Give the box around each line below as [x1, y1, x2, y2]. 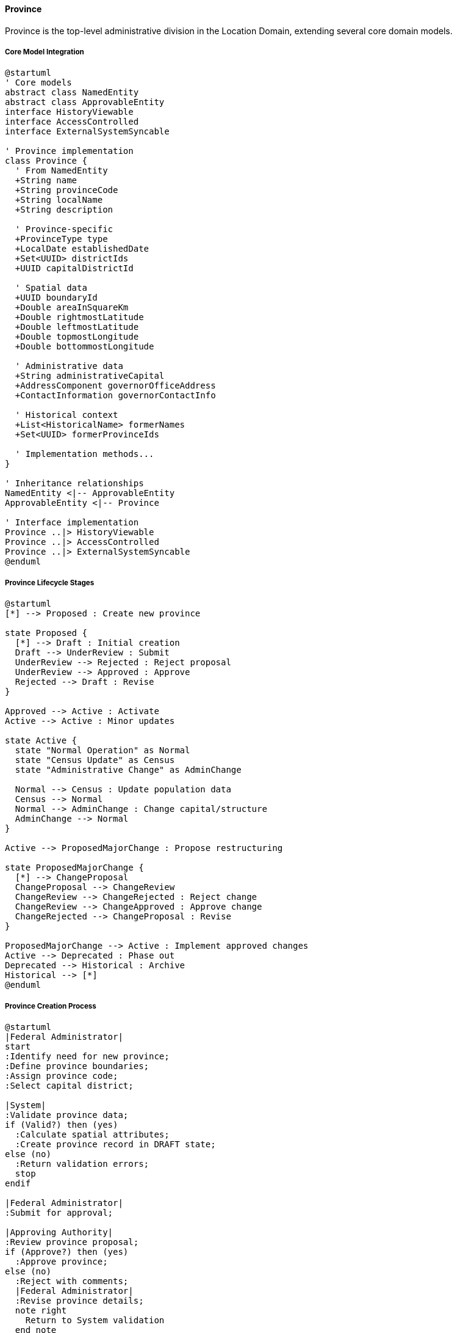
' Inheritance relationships [5, 478, 144, 489]
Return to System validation [25, 1315, 165, 1325]
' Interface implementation [5, 517, 139, 528]
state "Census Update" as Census [15, 755, 175, 765]
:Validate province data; [5, 1109, 129, 1120]
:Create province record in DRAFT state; [15, 1139, 216, 1149]
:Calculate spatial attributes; [15, 1129, 170, 1139]
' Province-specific [15, 224, 113, 235]
